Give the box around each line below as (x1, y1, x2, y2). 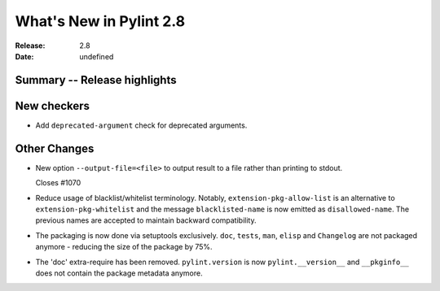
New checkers (15, 98, 90, 113)
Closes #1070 (35, 178, 81, 188)
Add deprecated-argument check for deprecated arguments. (35, 120, 248, 130)
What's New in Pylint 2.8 (15, 12, 186, 30)
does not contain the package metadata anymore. (35, 268, 203, 278)
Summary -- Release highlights (15, 73, 177, 87)
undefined (79, 51, 114, 61)
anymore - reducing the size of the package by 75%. (35, 242, 213, 252)
